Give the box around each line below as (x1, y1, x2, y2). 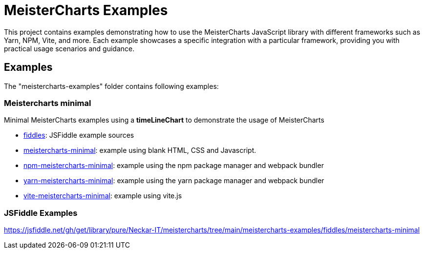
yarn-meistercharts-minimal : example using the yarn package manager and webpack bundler (23, 176, 324, 185)
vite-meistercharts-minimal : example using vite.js (23, 191, 182, 200)
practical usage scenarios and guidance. (4, 44, 135, 53)
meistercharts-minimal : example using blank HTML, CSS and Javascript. (23, 146, 256, 155)
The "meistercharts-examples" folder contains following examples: (4, 82, 219, 90)
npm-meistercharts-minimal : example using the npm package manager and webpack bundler (23, 161, 324, 170)
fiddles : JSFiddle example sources (23, 131, 134, 140)
